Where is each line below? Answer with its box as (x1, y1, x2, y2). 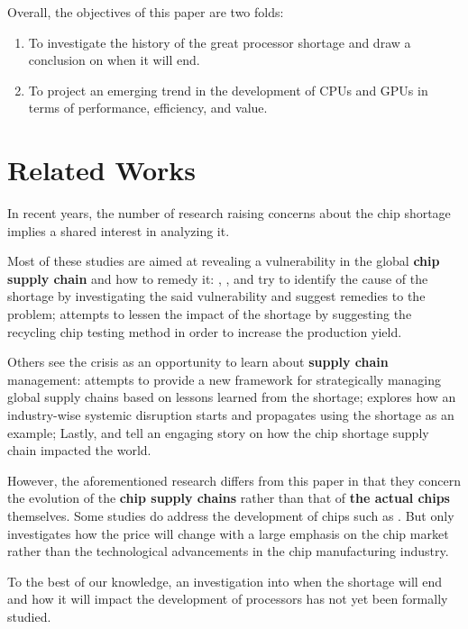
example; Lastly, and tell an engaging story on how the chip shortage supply (7, 423, 429, 442)
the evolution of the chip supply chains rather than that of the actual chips (7, 488, 450, 507)
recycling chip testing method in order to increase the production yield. (7, 322, 402, 341)
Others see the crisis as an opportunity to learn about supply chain (7, 352, 389, 371)
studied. (7, 606, 51, 625)
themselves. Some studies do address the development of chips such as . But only (7, 506, 454, 524)
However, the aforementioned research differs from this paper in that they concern (7, 470, 461, 489)
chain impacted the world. (7, 441, 151, 460)
